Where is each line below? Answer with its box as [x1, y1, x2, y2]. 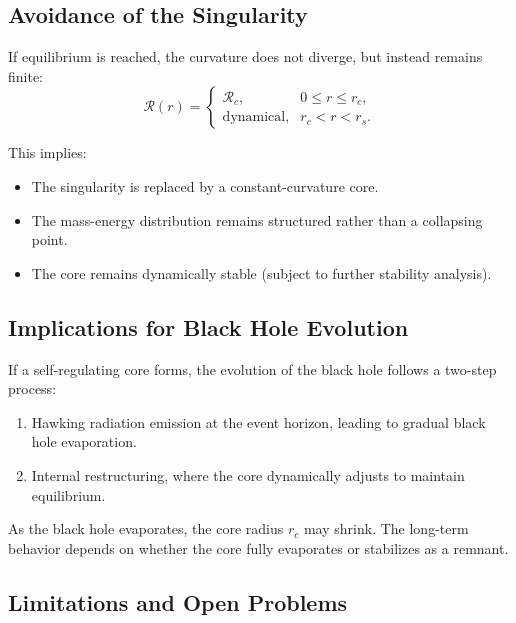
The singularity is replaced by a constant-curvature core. [31, 175, 379, 196]
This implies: [8, 142, 87, 163]
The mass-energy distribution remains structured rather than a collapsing [31, 209, 483, 230]
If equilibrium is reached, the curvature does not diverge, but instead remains [8, 46, 483, 67]
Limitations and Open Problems [8, 586, 348, 617]
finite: [8, 65, 44, 86]
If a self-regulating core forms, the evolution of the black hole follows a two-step [8, 358, 497, 379]
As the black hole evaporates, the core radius [8, 518, 284, 539]
